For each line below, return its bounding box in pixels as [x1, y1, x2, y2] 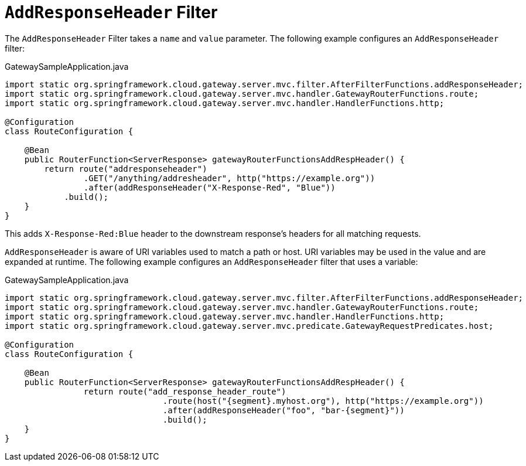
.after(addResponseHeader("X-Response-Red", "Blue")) [83, 182, 336, 192]
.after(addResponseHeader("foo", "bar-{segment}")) [162, 405, 405, 415]
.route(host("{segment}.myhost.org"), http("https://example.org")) [162, 396, 484, 406]
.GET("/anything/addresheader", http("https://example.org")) [83, 173, 375, 183]
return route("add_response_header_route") [83, 386, 286, 396]
